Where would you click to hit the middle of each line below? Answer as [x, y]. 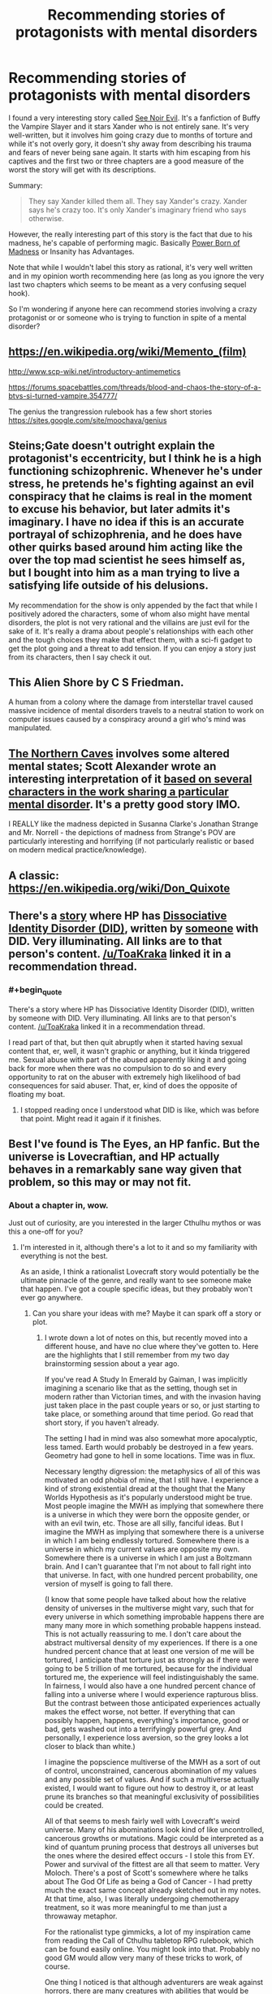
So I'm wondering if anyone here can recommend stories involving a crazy [133, 309]
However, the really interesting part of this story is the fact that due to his [131, 234]
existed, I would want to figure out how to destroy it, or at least [149, 1788]
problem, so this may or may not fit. [100, 1182]
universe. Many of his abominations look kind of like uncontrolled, [154, 1830]
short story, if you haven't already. [102, 1423]
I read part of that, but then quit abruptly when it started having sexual [126, 1042]
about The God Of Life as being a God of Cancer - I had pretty [149, 1882]
